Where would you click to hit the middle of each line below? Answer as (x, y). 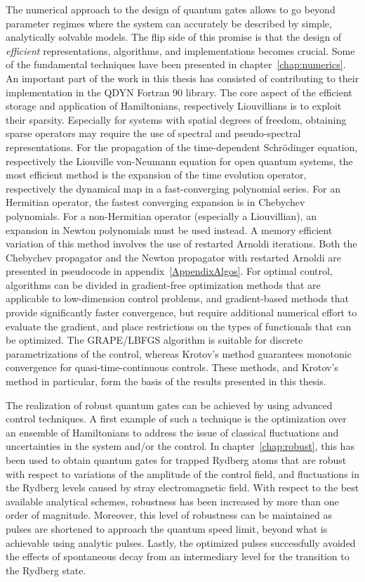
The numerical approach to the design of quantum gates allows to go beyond (171, 9)
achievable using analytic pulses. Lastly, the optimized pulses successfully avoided (181, 542)
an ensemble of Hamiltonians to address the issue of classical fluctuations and (172, 432)
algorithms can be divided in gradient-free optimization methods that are (163, 284)
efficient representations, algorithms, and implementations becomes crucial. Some (180, 50)
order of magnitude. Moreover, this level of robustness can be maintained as (169, 515)
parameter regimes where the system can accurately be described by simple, (169, 23)
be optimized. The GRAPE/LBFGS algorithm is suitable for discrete (154, 340)
